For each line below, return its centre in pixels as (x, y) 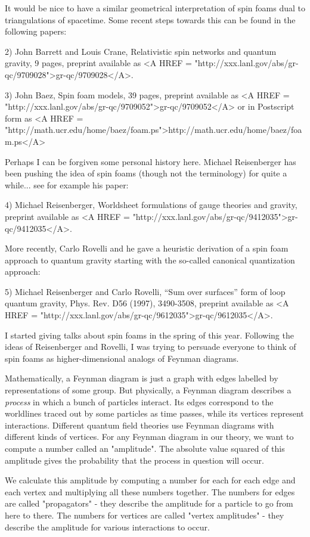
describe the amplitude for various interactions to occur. (107, 527)
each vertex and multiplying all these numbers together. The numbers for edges (150, 491)
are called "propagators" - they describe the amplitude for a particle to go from (149, 503)
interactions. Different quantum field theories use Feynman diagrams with (139, 425)
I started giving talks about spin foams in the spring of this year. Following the (149, 335)
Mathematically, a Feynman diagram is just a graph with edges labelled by (142, 378)
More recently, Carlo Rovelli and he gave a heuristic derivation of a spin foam (147, 248)
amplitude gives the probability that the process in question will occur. (134, 460)
